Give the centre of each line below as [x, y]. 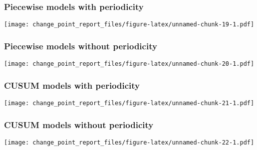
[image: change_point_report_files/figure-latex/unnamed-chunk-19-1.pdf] [129, 25]
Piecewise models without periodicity [81, 46]
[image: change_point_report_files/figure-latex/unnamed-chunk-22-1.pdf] [129, 142]
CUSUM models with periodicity [72, 85]
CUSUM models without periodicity [79, 124]
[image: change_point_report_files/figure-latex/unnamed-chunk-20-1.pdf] [129, 64]
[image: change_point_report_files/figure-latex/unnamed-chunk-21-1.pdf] [129, 103]
